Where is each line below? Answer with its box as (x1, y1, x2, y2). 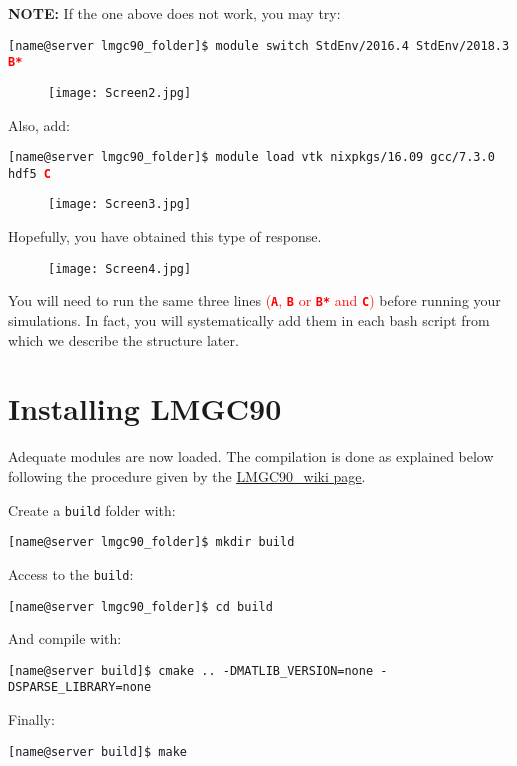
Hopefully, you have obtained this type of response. (8, 226, 322, 247)
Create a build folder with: (8, 499, 176, 520)
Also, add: (8, 114, 70, 135)
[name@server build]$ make (8, 744, 187, 759)
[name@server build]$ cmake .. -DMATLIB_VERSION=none (8, 663, 374, 678)
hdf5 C (8, 166, 51, 181)
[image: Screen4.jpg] (48, 261, 192, 276)
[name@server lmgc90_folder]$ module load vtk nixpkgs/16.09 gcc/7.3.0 (8, 150, 495, 165)
